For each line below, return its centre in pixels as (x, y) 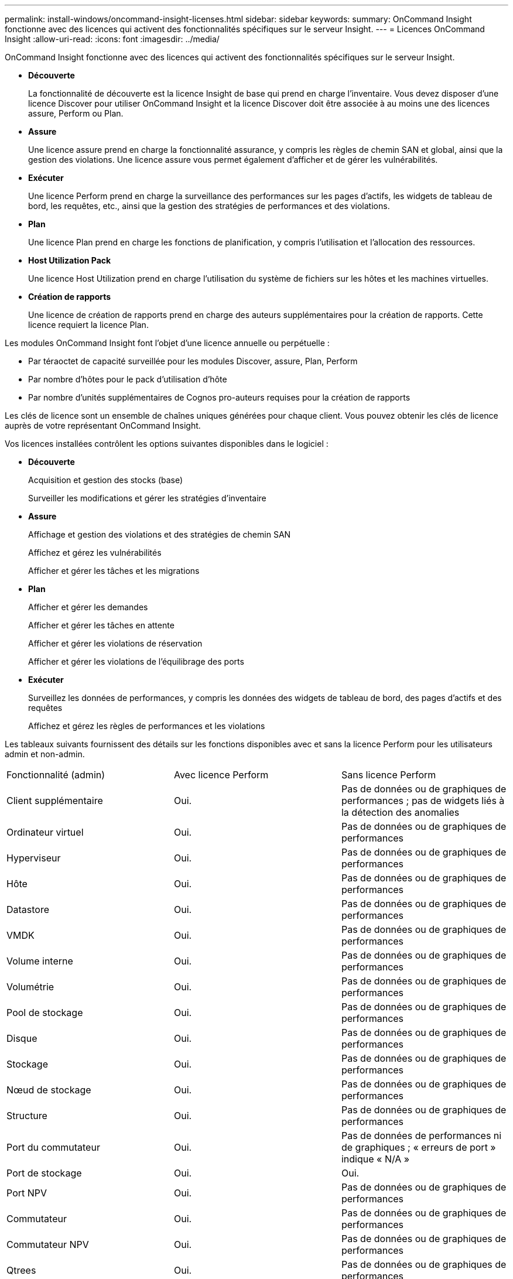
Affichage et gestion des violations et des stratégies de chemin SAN (160, 534)
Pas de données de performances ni (421, 1136)
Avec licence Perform (221, 775)
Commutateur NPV (48, 1244)
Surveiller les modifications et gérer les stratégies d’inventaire (147, 498)
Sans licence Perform (389, 775)
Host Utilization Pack (70, 260)
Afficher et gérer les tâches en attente (101, 625)
